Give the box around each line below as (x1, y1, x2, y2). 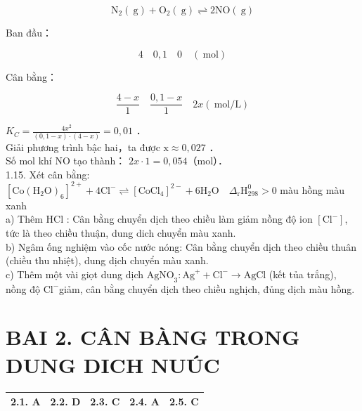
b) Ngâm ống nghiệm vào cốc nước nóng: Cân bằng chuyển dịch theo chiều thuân (6, 239, 356, 254)
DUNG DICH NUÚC (6, 350, 220, 379)
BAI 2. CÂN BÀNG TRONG (6, 322, 300, 351)
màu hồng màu (280, 182, 345, 197)
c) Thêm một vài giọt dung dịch (6, 266, 143, 281)
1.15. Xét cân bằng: (6, 167, 90, 181)
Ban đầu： (6, 25, 52, 39)
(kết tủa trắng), (269, 266, 337, 281)
